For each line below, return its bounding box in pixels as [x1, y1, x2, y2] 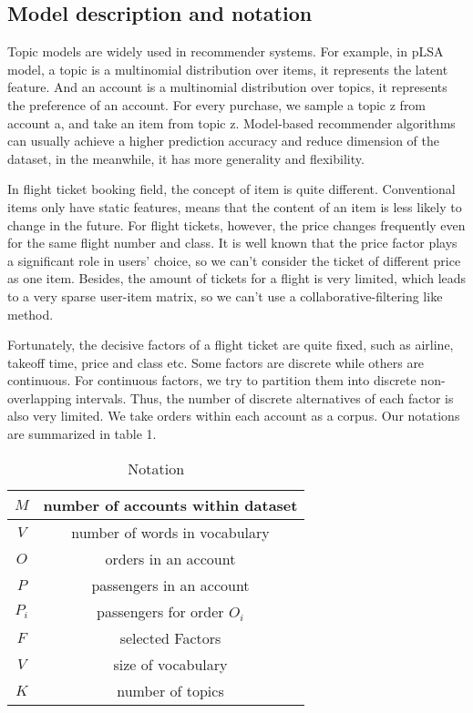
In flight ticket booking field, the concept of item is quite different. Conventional [7, 179, 456, 199]
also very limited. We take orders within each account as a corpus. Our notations [7, 406, 460, 425]
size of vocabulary [113, 653, 228, 675]
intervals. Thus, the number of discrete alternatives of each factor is [76, 388, 454, 407]
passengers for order [97, 600, 224, 622]
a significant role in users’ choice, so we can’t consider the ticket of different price [7, 250, 461, 270]
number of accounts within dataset [43, 494, 298, 515]
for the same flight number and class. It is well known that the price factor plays [7, 233, 458, 252]
